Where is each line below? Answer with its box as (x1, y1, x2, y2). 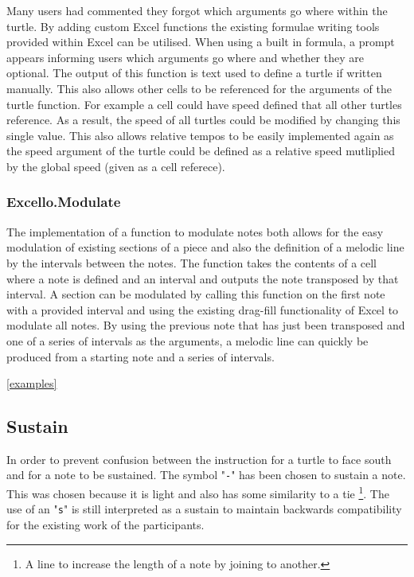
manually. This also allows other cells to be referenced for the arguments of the (6, 80, 392, 96)
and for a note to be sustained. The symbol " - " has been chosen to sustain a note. (6, 466, 406, 483)
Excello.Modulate (6, 192, 121, 212)
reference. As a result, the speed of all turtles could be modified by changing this (6, 111, 400, 128)
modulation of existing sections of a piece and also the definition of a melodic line (6, 239, 404, 255)
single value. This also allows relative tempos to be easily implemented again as (6, 127, 394, 143)
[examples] (6, 375, 57, 392)
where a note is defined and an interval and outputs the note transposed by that (6, 270, 399, 287)
